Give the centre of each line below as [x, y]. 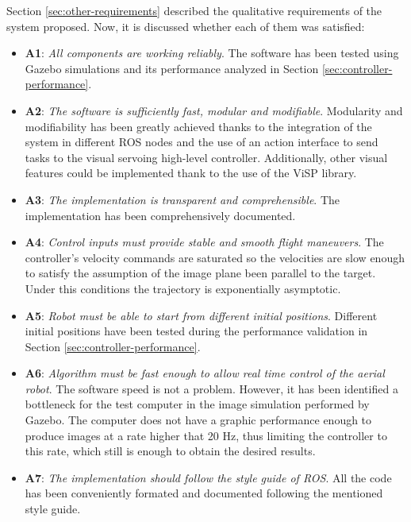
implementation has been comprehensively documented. [160, 215]
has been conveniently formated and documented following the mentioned [204, 493]
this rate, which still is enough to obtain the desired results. [170, 451]
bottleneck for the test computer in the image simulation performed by [197, 404]
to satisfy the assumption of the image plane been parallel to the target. [200, 273]
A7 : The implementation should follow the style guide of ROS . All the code [208, 477]
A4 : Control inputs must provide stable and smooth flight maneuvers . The [204, 242]
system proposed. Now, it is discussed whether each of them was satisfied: [186, 26]
